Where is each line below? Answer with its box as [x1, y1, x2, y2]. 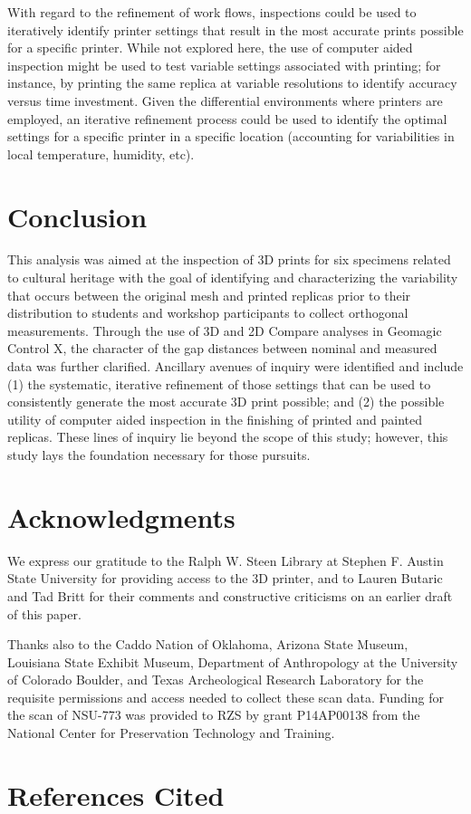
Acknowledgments [7, 498, 235, 535]
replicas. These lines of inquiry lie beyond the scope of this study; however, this [7, 427, 448, 446]
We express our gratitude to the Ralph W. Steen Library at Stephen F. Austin [7, 551, 444, 570]
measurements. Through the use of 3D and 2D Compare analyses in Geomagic [7, 321, 442, 340]
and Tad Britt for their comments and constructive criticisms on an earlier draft [7, 586, 453, 605]
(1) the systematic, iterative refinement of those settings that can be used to [7, 374, 431, 393]
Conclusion [7, 197, 148, 235]
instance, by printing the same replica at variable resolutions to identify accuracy [7, 73, 457, 92]
